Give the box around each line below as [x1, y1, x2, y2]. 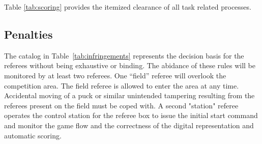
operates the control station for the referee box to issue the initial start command [4, 110, 258, 121]
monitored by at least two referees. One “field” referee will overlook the [4, 70, 226, 80]
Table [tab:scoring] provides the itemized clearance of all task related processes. [4, 2, 251, 12]
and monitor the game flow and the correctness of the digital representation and [4, 120, 254, 130]
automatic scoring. [4, 130, 62, 140]
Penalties [4, 26, 53, 42]
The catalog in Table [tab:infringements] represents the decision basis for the [4, 50, 244, 61]
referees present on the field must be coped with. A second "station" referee [4, 100, 239, 110]
